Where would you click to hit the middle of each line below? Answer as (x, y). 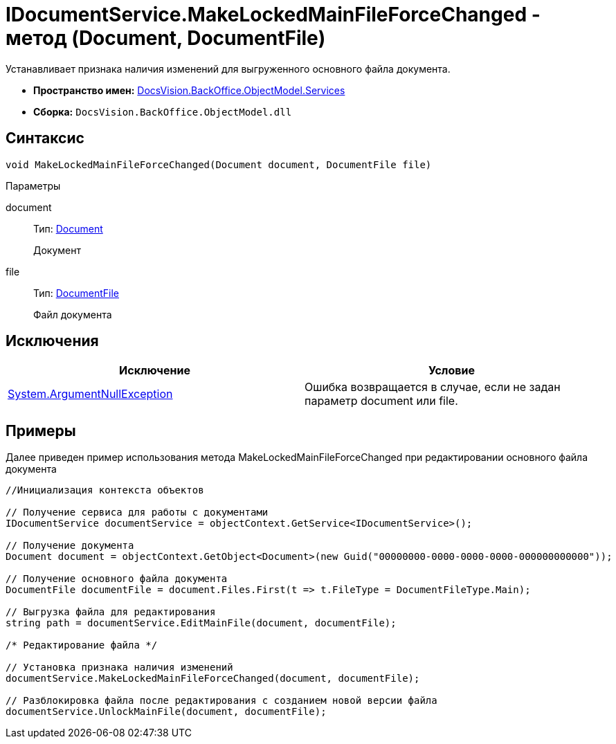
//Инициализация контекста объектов (105, 490)
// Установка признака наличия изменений (119, 668)
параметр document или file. (381, 401)
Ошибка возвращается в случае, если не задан (433, 387)
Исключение (155, 371)
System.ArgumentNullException (90, 394)
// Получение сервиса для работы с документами (137, 512)
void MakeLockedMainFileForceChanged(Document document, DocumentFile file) (219, 164)
